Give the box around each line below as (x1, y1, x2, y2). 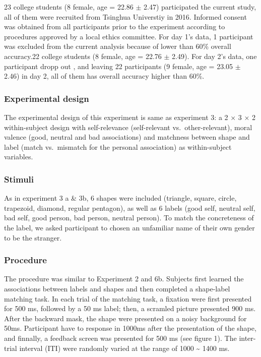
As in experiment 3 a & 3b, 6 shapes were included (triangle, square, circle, (4, 193, 237, 203)
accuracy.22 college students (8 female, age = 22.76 (4, 50, 162, 61)
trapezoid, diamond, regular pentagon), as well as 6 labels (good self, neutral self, (4, 202, 255, 213)
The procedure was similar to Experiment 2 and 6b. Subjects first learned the (4, 273, 244, 284)
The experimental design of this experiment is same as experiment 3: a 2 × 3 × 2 (4, 111, 255, 122)
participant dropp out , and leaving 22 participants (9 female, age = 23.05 (4, 61, 233, 71)
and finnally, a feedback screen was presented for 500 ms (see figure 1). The (4, 332, 237, 343)
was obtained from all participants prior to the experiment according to (4, 21, 225, 32)
